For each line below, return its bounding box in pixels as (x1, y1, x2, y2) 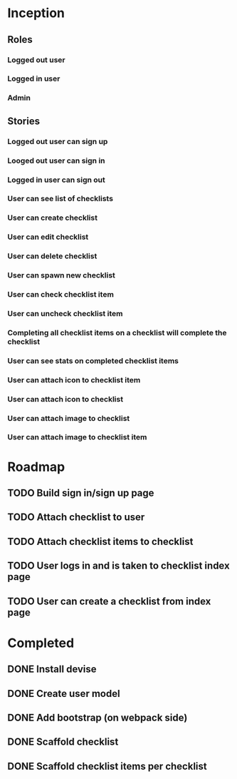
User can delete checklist (7, 251, 98, 261)
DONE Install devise (7, 663, 98, 676)
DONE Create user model (7, 687, 120, 700)
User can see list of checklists (7, 194, 114, 204)
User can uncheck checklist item (7, 308, 123, 318)
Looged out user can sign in (7, 156, 105, 166)
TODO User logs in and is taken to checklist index (7, 560, 230, 572)
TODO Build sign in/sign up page (7, 487, 154, 499)
